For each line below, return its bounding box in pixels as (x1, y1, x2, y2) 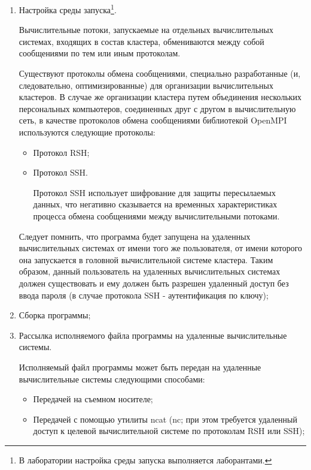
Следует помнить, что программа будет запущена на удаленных (19, 230, 251, 242)
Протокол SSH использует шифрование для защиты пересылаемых (33, 186, 276, 198)
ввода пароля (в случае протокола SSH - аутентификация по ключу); (19, 288, 269, 301)
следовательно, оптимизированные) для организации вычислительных (19, 79, 273, 91)
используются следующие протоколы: (19, 126, 155, 138)
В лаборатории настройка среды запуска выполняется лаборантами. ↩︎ (19, 453, 272, 466)
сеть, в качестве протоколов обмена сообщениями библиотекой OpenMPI (19, 114, 287, 126)
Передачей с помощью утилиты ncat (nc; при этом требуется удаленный (33, 412, 297, 425)
